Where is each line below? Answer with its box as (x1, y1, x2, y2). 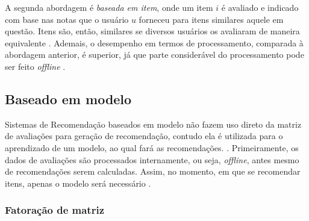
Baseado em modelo (5, 89, 132, 108)
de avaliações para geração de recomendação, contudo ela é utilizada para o (5, 129, 283, 142)
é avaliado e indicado (221, 1, 299, 13)
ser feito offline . (5, 60, 66, 72)
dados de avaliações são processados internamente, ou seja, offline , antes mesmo (5, 153, 299, 166)
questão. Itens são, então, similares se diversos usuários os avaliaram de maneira (5, 25, 300, 37)
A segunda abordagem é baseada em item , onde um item (5, 1, 213, 13)
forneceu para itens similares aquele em (139, 13, 284, 25)
